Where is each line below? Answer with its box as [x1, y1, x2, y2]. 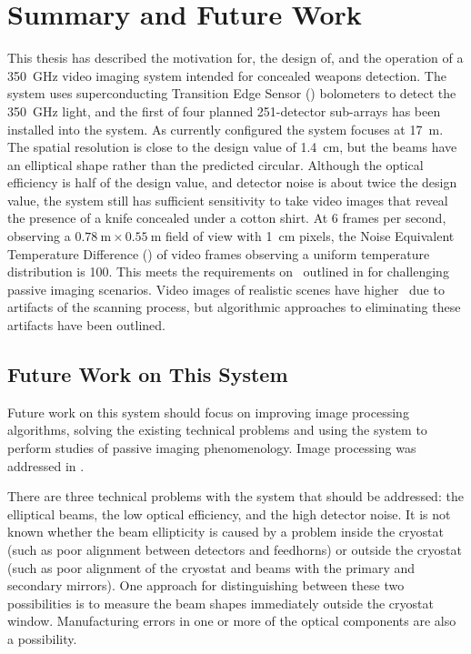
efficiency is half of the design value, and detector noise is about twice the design [7, 173, 457, 192]
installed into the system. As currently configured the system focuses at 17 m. [7, 119, 444, 138]
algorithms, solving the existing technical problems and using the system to [7, 420, 427, 439]
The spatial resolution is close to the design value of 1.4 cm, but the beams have [7, 137, 457, 156]
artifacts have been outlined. [7, 316, 165, 335]
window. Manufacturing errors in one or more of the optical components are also [7, 611, 456, 630]
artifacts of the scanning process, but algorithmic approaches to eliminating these [7, 297, 461, 317]
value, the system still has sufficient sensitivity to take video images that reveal [7, 190, 448, 209]
